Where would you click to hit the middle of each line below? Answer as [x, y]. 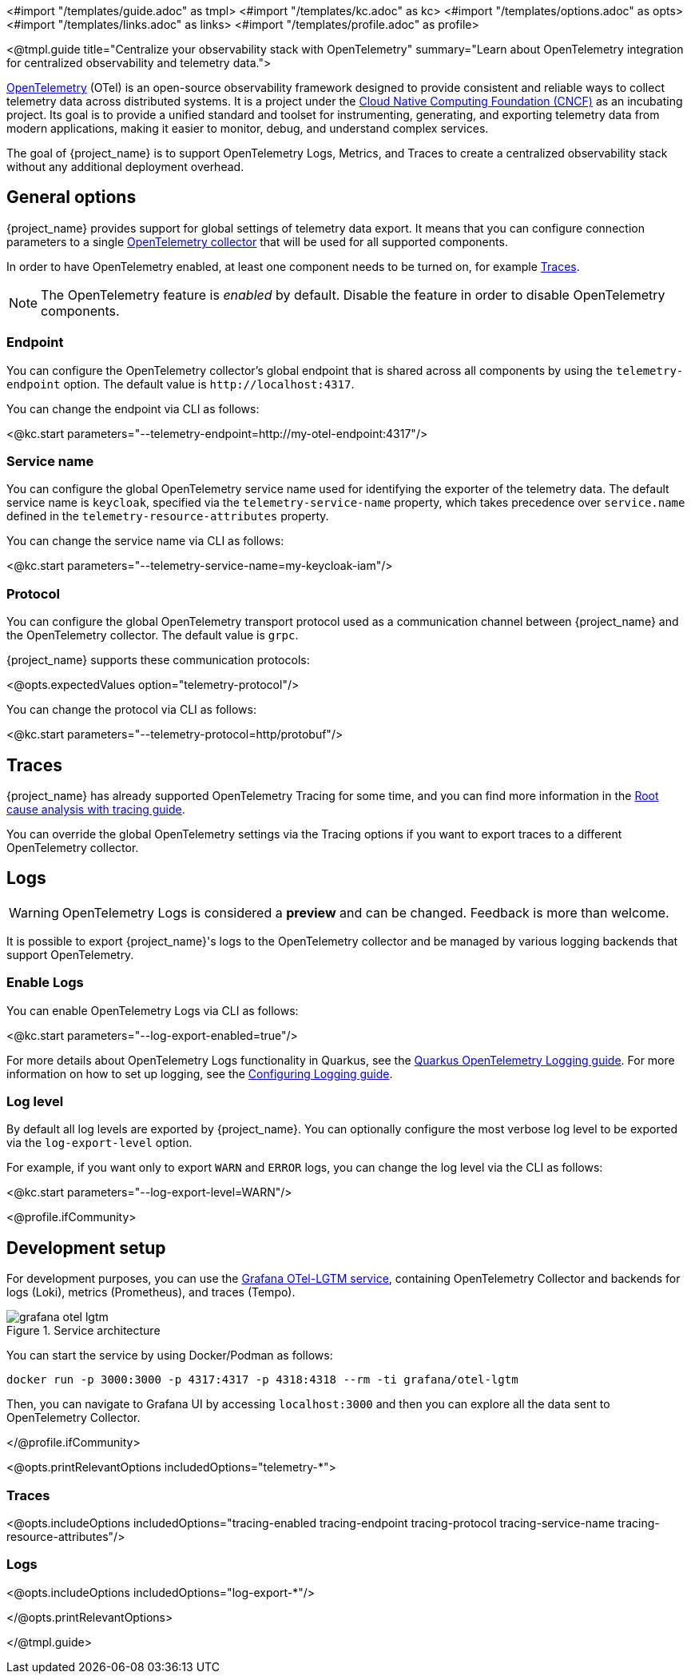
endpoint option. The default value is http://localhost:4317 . [181, 384]
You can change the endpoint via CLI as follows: [133, 408]
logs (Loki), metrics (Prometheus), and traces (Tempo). [151, 1292]
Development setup [86, 1248]
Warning [34, 912]
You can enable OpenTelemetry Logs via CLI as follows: [153, 1010]
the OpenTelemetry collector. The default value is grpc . [153, 635]
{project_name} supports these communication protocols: [158, 660]
